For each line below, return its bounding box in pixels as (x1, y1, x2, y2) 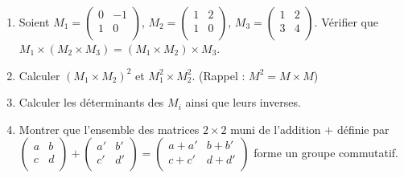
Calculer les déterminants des (19, 94, 164, 111)
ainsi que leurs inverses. (185, 94, 301, 111)
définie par (336, 120, 390, 137)
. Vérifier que (314, 14, 378, 30)
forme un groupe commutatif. (254, 144, 398, 161)
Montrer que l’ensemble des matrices (19, 120, 200, 137)
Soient (19, 14, 50, 30)
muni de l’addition (230, 120, 321, 137)
